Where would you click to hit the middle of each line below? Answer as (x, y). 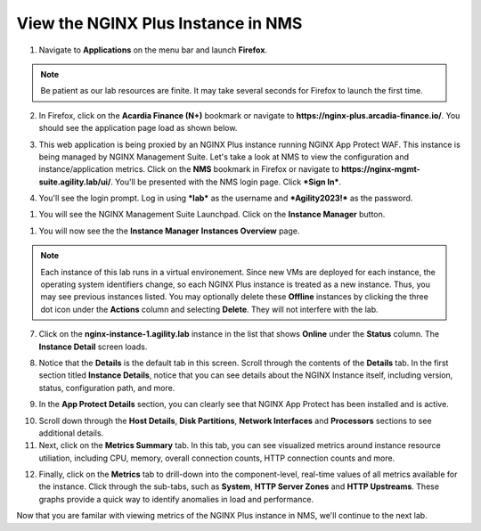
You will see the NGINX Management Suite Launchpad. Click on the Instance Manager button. (212, 215)
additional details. (71, 433)
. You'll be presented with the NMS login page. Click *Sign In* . (226, 182)
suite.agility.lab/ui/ (75, 182)
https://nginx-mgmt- (381, 169)
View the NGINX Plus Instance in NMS (159, 23)
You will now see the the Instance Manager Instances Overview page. (169, 231)
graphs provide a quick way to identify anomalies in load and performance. (176, 499)
